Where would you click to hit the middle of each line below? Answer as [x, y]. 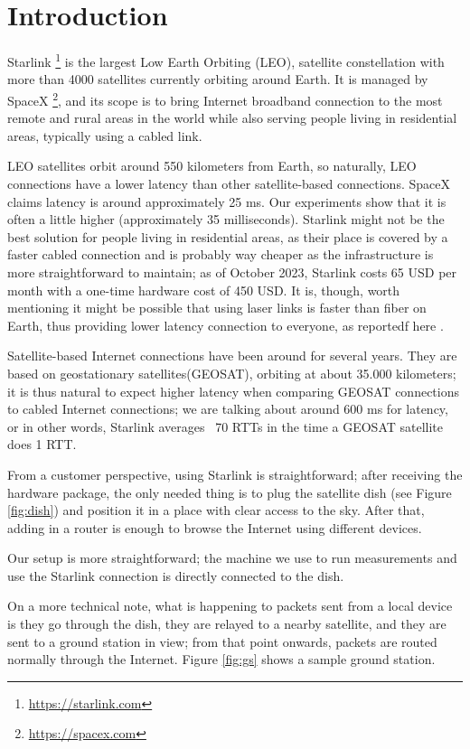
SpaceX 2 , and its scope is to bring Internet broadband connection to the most [225, 98]
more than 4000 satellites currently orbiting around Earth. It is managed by [218, 79]
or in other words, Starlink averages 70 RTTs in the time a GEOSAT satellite [226, 426]
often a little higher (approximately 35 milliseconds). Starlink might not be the [226, 219]
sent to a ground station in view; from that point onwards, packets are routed [222, 641]
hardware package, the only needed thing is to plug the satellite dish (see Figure [230, 492]
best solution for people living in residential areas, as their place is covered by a [228, 236]
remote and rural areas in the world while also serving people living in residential [232, 118]
